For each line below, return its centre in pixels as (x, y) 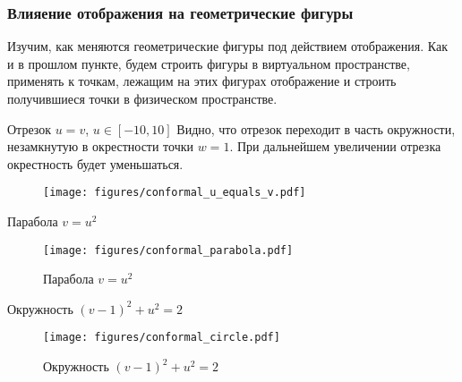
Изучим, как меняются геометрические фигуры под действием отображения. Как (227, 46)
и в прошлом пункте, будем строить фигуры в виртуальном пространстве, (209, 63)
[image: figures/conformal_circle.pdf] (162, 338)
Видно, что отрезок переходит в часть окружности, (316, 128)
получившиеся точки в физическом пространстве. (142, 98)
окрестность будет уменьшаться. (95, 163)
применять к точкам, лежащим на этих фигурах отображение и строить (202, 81)
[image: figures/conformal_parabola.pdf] (168, 250)
